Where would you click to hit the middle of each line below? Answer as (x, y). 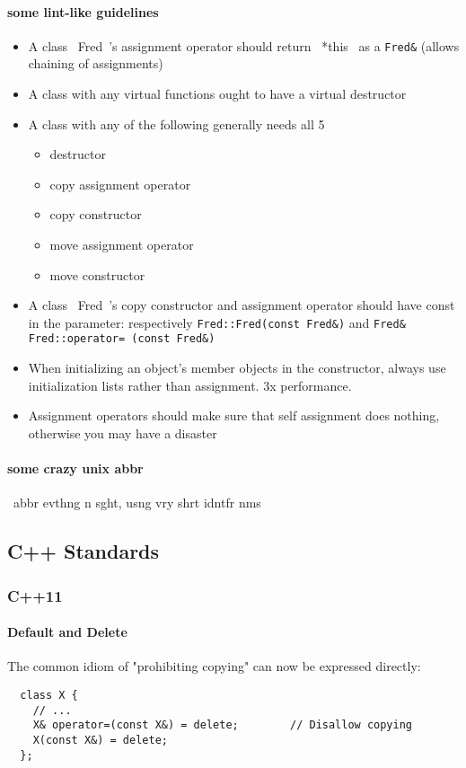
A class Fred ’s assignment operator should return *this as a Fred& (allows (244, 45)
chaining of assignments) (96, 63)
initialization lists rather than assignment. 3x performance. (190, 385)
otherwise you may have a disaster (123, 433)
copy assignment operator (120, 184)
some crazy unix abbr (75, 468)
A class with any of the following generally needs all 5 (176, 124)
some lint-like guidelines (83, 11)
